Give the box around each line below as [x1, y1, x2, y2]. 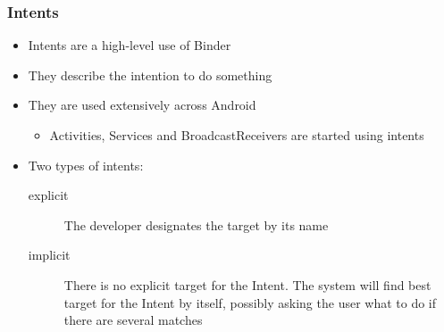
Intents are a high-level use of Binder [28, 36, 231, 54]
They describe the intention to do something [28, 65, 272, 84]
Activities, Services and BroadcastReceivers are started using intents [49, 126, 424, 144]
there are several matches [63, 311, 203, 329]
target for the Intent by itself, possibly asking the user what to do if [63, 293, 437, 311]
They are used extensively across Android [28, 95, 256, 114]
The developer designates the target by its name [63, 215, 329, 234]
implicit [28, 245, 71, 264]
